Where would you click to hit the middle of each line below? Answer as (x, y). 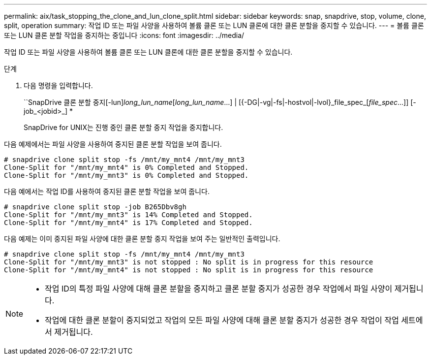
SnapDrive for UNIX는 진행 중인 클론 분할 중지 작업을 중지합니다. (123, 127)
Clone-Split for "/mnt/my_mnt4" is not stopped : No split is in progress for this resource (189, 270)
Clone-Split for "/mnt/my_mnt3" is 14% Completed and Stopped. (128, 215)
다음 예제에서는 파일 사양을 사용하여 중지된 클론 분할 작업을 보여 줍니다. (113, 144)
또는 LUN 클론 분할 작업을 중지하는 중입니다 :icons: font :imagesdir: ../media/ (124, 35)
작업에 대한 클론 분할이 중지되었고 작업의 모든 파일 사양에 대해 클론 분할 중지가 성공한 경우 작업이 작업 (222, 320)
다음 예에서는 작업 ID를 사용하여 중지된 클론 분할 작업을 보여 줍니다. (107, 191)
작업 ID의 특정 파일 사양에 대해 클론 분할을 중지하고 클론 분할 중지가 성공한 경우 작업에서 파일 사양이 (219, 289)
